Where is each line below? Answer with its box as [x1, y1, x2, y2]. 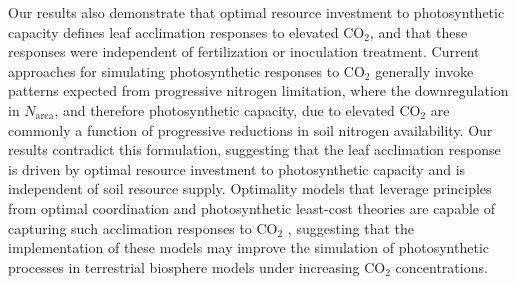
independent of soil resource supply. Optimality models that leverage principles [8, 178, 492, 199]
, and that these [369, 21, 468, 42]
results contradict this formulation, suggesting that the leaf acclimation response [8, 139, 501, 160]
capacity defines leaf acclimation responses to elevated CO [8, 21, 365, 42]
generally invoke [375, 60, 474, 81]
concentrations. [395, 256, 488, 277]
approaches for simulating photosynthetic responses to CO [8, 60, 365, 81]
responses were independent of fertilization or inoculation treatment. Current [8, 41, 480, 62]
